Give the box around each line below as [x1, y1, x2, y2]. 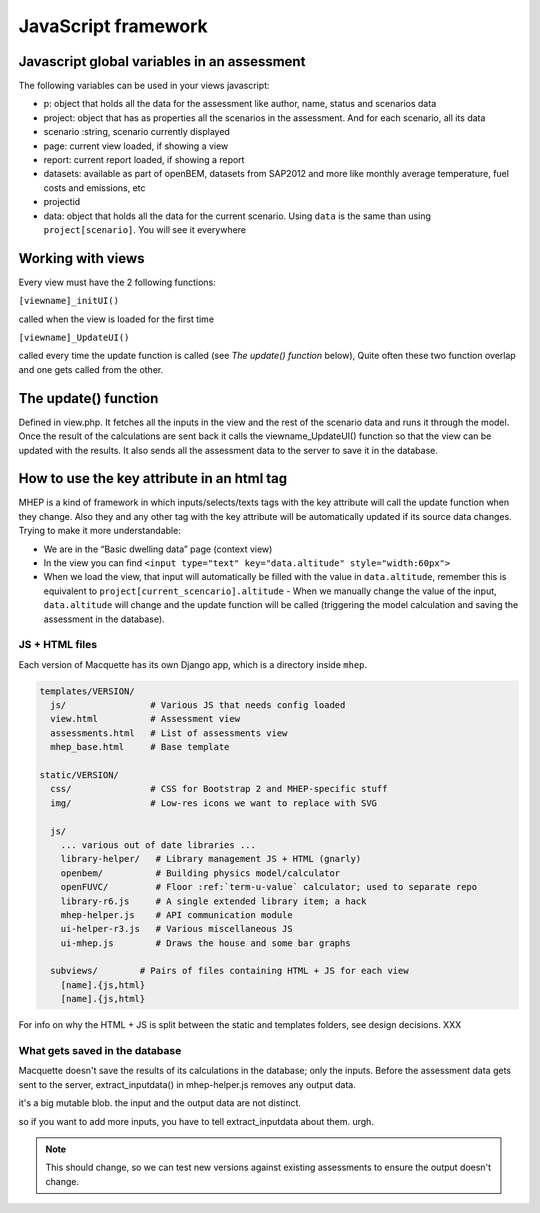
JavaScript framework [18, 15, 209, 37]
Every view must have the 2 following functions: [18, 276, 217, 288]
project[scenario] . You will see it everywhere [43, 223, 247, 235]
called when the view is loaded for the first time [18, 313, 215, 325]
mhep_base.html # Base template [50, 741, 230, 753]
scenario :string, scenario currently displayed [43, 126, 230, 138]
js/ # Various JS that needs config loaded [50, 700, 346, 711]
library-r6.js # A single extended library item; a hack [60, 895, 367, 907]
